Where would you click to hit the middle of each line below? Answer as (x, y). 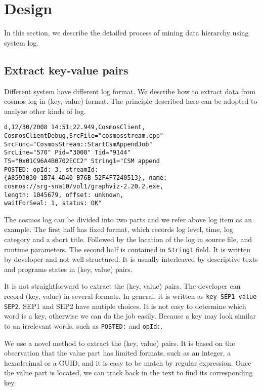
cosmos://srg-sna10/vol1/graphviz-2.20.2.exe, (84, 186)
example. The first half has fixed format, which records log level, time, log (119, 229)
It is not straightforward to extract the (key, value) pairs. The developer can (122, 286)
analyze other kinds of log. (45, 111)
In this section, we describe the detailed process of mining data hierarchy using (126, 33)
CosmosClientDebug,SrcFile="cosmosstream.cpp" (84, 135)
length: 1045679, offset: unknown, (64, 195)
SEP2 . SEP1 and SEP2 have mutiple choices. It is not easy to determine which (125, 306)
